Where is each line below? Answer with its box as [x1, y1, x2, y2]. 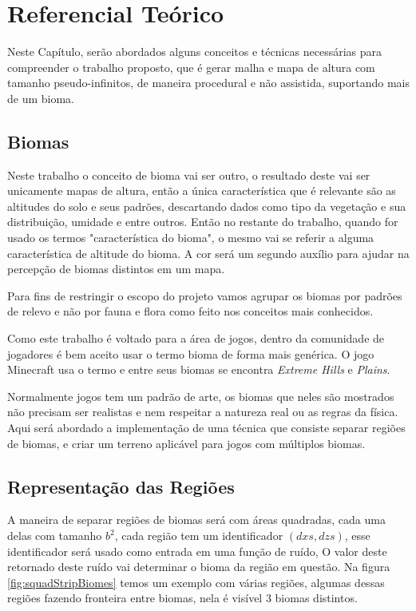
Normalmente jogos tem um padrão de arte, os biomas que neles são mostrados [7, 387, 394, 404]
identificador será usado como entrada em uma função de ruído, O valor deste [7, 542, 387, 559]
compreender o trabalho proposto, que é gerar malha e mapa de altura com [7, 58, 375, 75]
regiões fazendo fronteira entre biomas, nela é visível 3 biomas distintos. [7, 589, 358, 606]
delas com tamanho [7, 527, 102, 543]
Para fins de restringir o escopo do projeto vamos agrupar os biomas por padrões [7, 287, 402, 304]
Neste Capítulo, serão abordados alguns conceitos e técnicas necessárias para [7, 43, 382, 60]
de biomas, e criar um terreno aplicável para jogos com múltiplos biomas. [7, 434, 366, 451]
